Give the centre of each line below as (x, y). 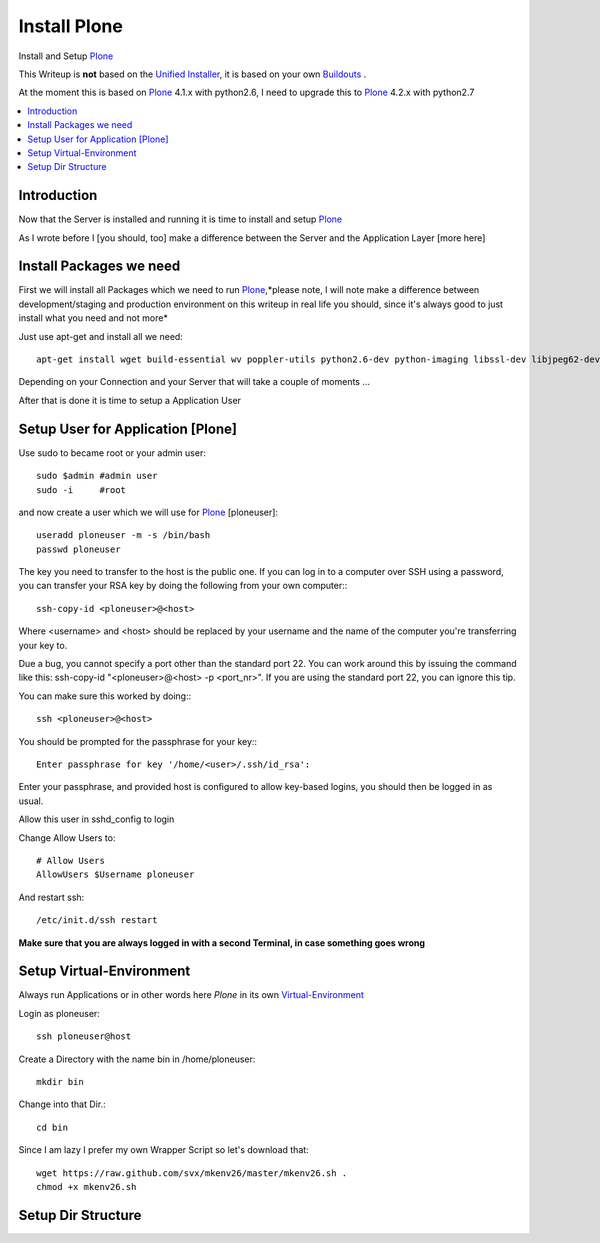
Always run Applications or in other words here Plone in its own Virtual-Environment (191, 995)
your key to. (43, 645)
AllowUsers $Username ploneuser (115, 874)
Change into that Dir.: (62, 1104)
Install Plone (71, 26)
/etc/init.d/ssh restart (97, 920)
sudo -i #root (81, 489)
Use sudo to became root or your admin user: (112, 452)
